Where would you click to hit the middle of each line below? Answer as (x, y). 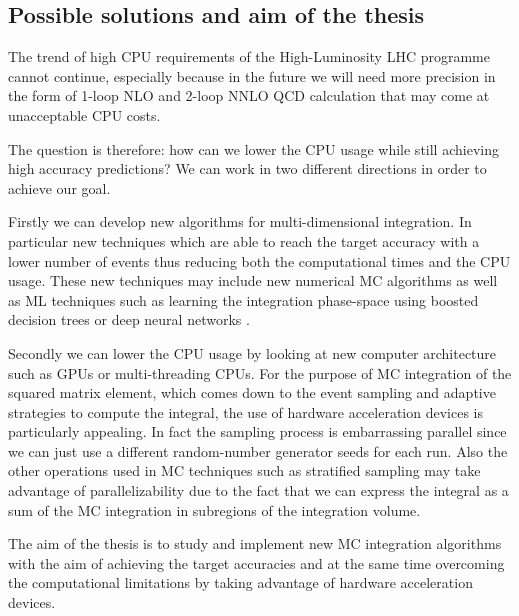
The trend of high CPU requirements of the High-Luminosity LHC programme (249, 56)
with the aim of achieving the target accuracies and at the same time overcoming (256, 562)
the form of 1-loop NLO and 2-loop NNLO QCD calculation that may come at (249, 95)
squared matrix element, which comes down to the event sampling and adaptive (252, 392)
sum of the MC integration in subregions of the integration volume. (214, 509)
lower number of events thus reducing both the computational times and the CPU (259, 260)
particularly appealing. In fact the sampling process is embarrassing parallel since (257, 431)
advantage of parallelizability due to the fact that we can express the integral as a (258, 490)
